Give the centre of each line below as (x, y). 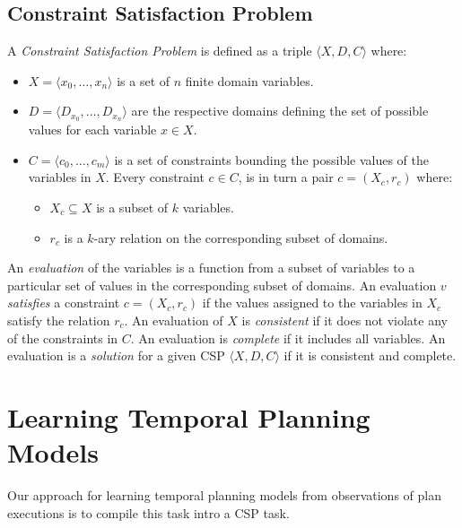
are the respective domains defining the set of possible (280, 111)
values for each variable (92, 130)
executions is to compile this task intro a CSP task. (148, 512)
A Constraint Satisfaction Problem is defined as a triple (160, 51)
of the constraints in (63, 338)
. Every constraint (155, 177)
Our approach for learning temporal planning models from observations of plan (224, 495)
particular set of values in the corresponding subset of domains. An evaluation (222, 285)
